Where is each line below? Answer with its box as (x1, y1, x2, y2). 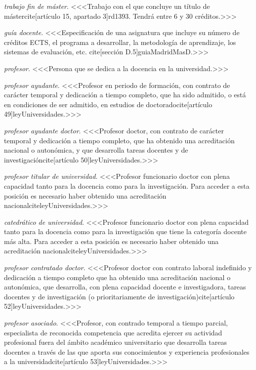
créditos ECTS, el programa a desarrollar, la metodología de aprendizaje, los (4, 37, 236, 47)
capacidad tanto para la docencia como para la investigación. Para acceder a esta (4, 180, 250, 191)
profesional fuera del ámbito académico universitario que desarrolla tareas (4, 337, 227, 347)
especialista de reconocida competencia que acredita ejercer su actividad (4, 327, 222, 337)
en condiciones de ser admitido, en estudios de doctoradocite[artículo (4, 99, 213, 109)
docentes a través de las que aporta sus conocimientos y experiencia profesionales (4, 346, 250, 357)
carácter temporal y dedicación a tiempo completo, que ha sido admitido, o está (4, 89, 246, 100)
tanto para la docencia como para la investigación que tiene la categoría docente (4, 226, 247, 237)
